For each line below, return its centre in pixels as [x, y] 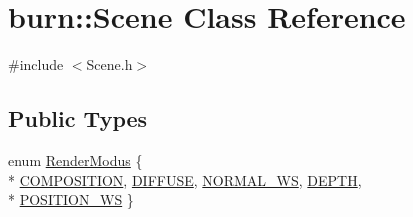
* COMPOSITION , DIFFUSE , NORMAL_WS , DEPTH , [185, 179]
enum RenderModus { [75, 159]
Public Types [78, 118]
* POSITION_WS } [71, 199]
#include [36, 64]
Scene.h [109, 64]
